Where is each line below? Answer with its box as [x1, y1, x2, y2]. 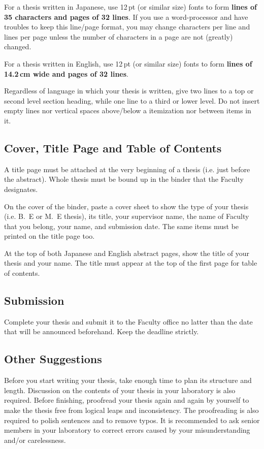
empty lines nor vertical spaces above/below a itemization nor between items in [4, 105, 251, 116]
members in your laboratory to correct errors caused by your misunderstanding [4, 425, 250, 435]
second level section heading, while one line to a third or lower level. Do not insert [4, 95, 260, 106]
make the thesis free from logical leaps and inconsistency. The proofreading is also [4, 405, 259, 415]
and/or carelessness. [4, 434, 66, 445]
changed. [4, 41, 31, 52]
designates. [4, 183, 38, 194]
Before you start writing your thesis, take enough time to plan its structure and [4, 375, 252, 386]
